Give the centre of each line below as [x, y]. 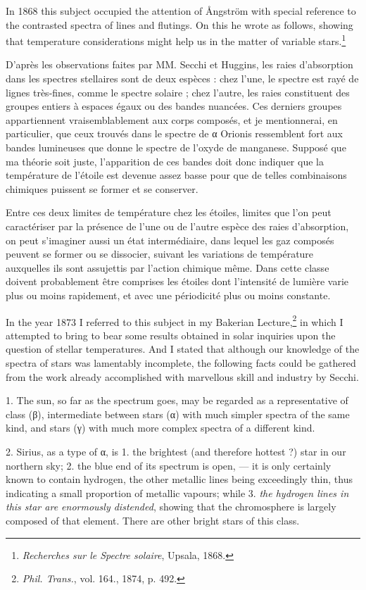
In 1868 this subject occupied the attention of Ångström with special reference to [181, 11]
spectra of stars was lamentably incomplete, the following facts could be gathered [181, 362]
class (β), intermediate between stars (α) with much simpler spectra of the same [178, 414]
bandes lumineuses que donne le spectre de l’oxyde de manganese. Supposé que [176, 147]
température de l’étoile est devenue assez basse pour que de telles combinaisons [176, 175]
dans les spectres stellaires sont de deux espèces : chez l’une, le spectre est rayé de [182, 79]
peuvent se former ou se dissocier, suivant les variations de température [160, 254]
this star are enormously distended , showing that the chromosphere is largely [171, 507]
